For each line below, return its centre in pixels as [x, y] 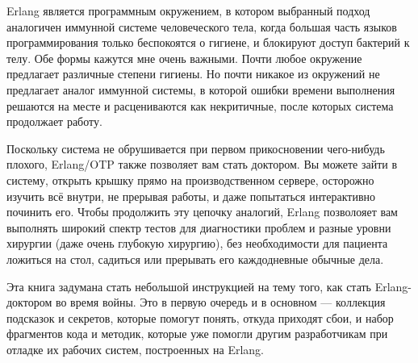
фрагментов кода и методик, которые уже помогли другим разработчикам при [197, 334]
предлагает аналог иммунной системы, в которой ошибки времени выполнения [201, 89]
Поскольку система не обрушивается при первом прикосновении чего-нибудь [196, 148]
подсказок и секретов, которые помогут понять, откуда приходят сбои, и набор [200, 317]
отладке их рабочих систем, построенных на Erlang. [135, 349]
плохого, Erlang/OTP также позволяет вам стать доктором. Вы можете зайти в [202, 164]
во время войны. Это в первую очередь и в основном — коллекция [220, 302]
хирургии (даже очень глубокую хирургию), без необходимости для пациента [197, 243]
